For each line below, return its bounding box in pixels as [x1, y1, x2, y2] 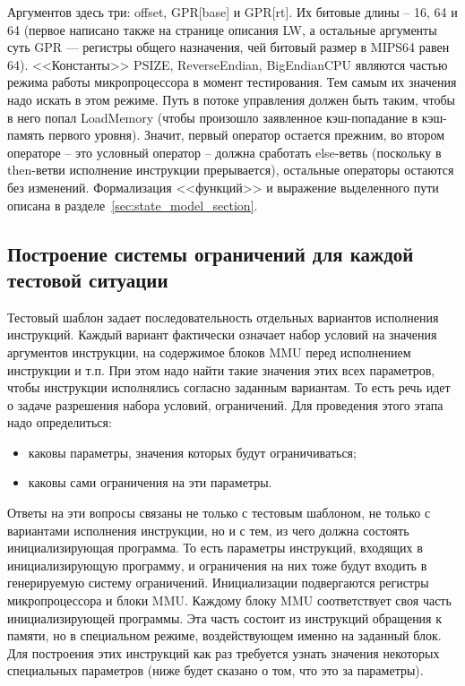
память [7, 125, 45, 144]
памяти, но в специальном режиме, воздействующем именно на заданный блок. [7, 626, 442, 645]
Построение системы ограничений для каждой [7, 239, 414, 267]
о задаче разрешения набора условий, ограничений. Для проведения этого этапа [7, 395, 443, 414]
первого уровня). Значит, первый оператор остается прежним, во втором [48, 125, 445, 144]
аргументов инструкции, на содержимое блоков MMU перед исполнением [7, 342, 411, 361]
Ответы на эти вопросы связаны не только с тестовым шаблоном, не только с [7, 503, 431, 522]
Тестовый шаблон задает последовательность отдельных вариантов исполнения [7, 307, 439, 326]
